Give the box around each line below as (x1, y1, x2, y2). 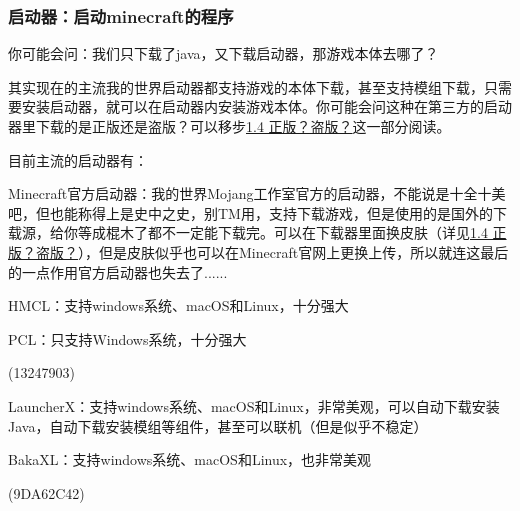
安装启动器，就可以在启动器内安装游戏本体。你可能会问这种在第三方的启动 (21, 96, 512, 117)
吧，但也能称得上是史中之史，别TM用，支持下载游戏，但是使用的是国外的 (8, 202, 493, 223)
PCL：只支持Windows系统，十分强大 (8, 328, 247, 349)
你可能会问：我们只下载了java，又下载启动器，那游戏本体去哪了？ (8, 43, 439, 64)
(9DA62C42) (8, 482, 85, 503)
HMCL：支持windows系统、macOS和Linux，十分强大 (8, 295, 349, 316)
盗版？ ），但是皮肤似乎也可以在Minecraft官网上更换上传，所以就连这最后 (35, 241, 509, 262)
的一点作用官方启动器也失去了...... (8, 261, 228, 282)
